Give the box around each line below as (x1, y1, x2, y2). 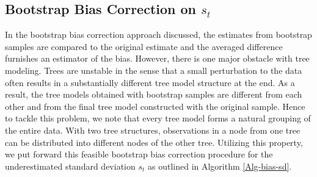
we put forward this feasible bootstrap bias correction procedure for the (5, 148, 273, 161)
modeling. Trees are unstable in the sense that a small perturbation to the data (5, 63, 302, 76)
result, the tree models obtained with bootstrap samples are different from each (5, 88, 302, 101)
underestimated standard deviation (5, 159, 136, 172)
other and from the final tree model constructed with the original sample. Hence (5, 99, 305, 112)
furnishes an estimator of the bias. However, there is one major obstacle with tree (5, 52, 310, 65)
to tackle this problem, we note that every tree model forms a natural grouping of (5, 112, 311, 125)
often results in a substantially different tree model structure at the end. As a (5, 76, 295, 88)
